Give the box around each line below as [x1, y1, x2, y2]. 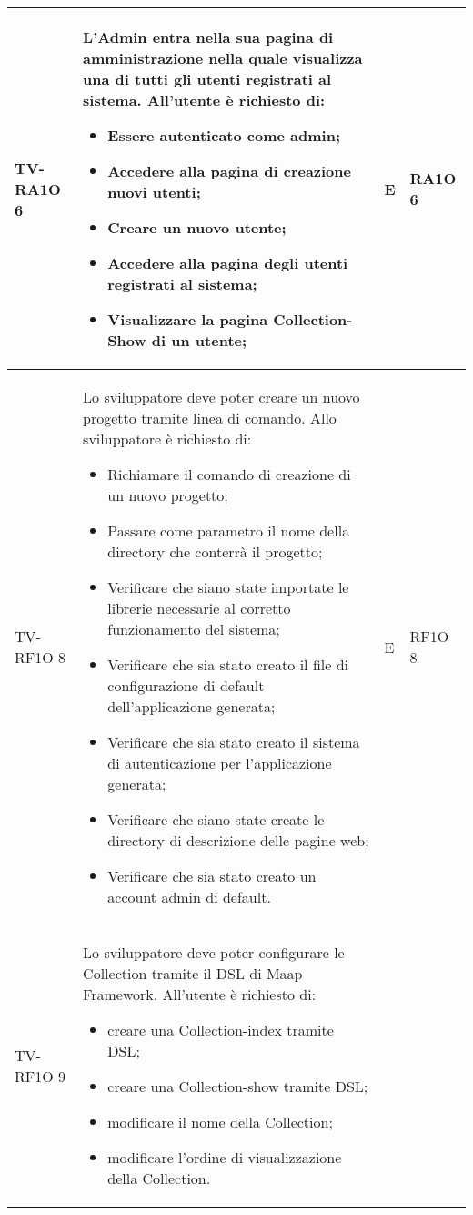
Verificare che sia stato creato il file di [107, 654, 349, 675]
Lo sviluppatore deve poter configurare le [83, 942, 345, 963]
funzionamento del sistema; [107, 618, 280, 639]
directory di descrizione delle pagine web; [107, 830, 369, 851]
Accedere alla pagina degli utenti [107, 252, 348, 273]
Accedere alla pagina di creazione [107, 160, 351, 181]
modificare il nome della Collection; [107, 1111, 333, 1132]
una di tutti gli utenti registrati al [83, 68, 332, 89]
